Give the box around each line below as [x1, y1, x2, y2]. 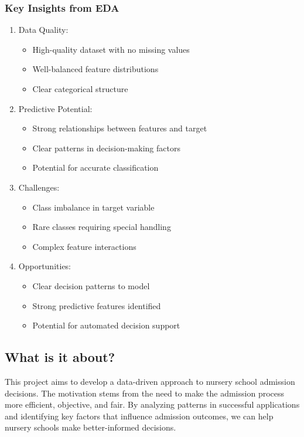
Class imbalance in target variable [32, 201, 155, 213]
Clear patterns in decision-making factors [32, 141, 180, 154]
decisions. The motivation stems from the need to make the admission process [5, 387, 285, 399]
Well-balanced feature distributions [32, 63, 159, 75]
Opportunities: [18, 260, 71, 272]
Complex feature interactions [32, 240, 136, 252]
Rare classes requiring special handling [32, 221, 171, 233]
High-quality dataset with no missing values [32, 43, 190, 55]
